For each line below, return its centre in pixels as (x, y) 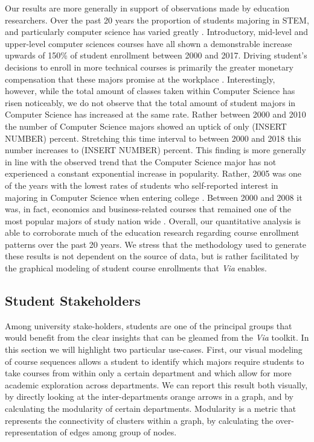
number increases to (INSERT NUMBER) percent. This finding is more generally (155, 150)
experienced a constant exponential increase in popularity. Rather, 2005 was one (153, 173)
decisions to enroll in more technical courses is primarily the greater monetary (149, 67)
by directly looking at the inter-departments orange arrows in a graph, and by (149, 396)
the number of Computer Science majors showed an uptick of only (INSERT (146, 126)
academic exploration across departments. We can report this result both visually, (156, 384)
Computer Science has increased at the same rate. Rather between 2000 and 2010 (155, 114)
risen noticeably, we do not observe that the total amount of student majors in (150, 102)
